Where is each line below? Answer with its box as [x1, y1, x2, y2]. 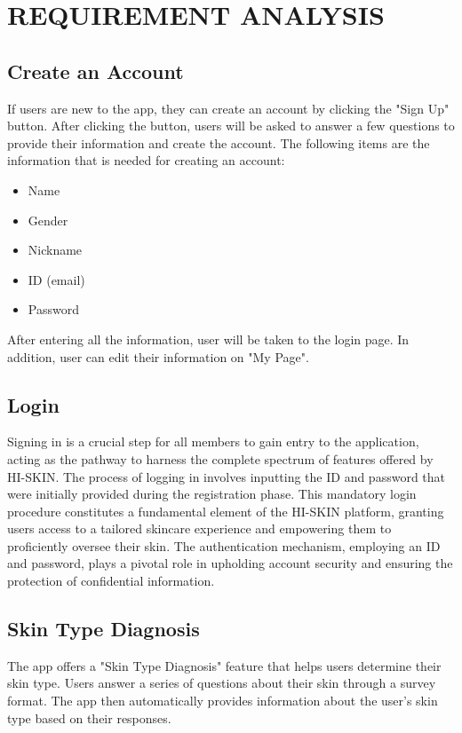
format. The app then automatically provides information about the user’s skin [7, 691, 438, 710]
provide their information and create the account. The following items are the [7, 133, 430, 152]
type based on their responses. [7, 708, 171, 727]
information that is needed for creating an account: [7, 151, 285, 169]
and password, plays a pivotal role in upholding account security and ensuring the [7, 554, 453, 572]
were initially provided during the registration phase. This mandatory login [7, 485, 417, 503]
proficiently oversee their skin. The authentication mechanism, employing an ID [7, 536, 441, 555]
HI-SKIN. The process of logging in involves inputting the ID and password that [7, 467, 446, 485]
